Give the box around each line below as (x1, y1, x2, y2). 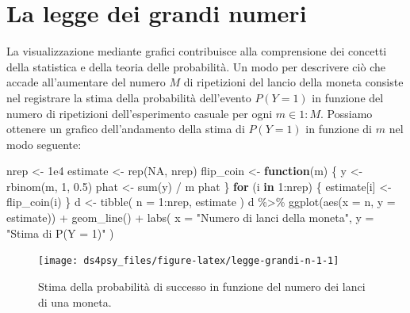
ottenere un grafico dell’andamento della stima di (6, 120, 245, 137)
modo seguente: (6, 136, 82, 152)
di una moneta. (38, 293, 112, 310)
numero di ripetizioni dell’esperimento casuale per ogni (6, 105, 273, 121)
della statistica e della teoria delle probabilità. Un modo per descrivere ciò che (6, 58, 385, 74)
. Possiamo (320, 105, 373, 121)
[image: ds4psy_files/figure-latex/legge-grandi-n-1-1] (38, 255, 339, 267)
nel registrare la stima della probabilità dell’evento (6, 89, 251, 105)
